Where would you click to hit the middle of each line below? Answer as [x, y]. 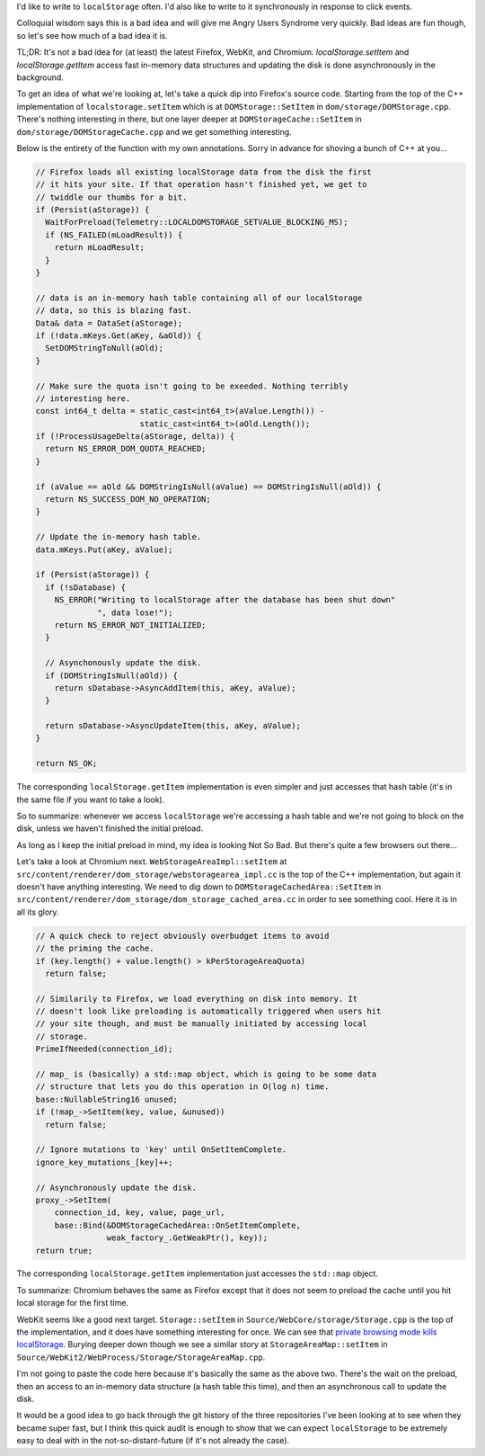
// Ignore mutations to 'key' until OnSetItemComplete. [161, 1150]
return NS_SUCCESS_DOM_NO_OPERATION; [128, 500]
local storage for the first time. [73, 1303]
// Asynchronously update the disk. [116, 1188]
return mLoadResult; [100, 248]
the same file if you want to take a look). [91, 799]
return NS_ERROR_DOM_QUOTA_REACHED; [126, 449]
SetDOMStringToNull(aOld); [105, 348]
